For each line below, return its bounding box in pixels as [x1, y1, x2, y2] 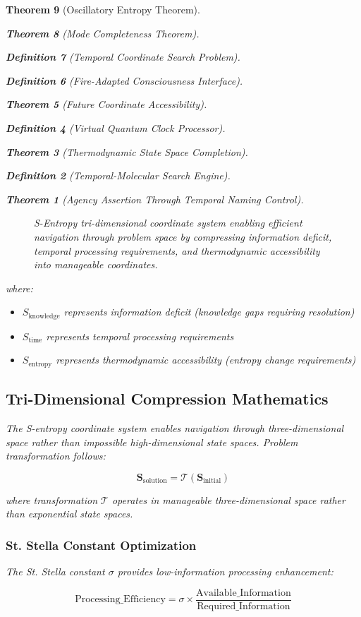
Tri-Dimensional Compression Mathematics [6, 388, 329, 409]
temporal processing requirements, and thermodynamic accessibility [34, 243, 320, 258]
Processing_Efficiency [75, 594, 166, 605]
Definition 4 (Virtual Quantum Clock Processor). [6, 120, 226, 135]
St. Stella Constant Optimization [6, 536, 197, 553]
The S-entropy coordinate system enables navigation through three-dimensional [6, 421, 344, 436]
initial [203, 477, 221, 485]
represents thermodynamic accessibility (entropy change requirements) [56, 352, 356, 367]
